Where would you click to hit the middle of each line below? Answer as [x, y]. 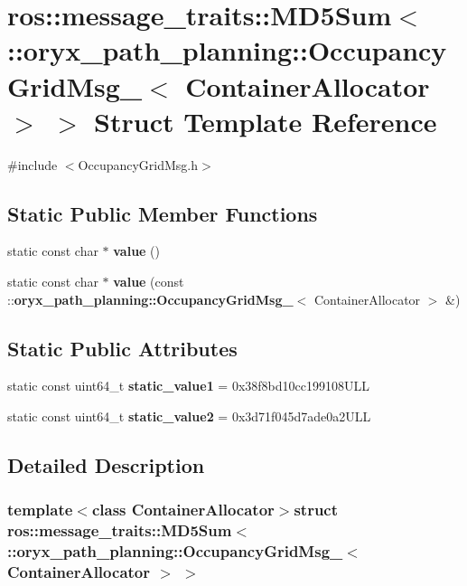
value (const [149, 282]
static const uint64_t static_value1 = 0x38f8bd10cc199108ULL [188, 386]
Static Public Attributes [122, 348]
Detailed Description [106, 465]
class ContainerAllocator [183, 510]
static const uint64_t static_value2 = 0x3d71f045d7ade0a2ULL [189, 416]
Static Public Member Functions [163, 213]
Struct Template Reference [266, 121]
